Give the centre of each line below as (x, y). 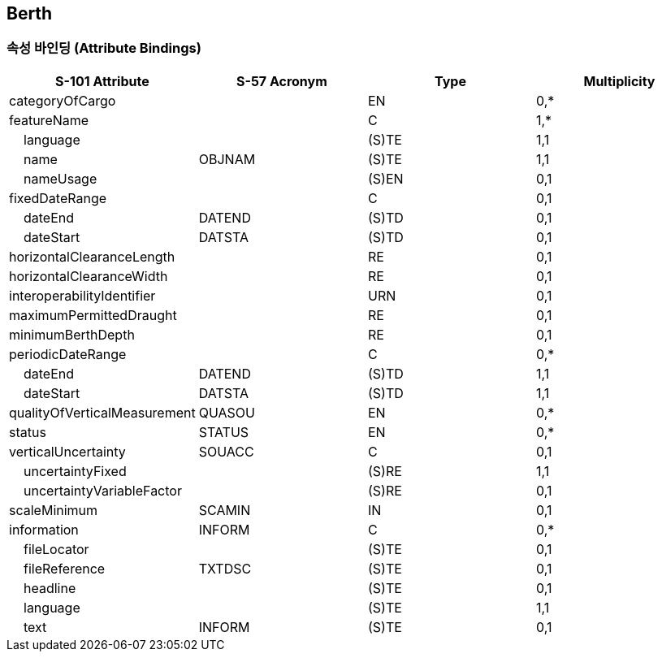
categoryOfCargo (63, 100)
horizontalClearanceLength (92, 256)
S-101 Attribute (102, 81)
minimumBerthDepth (72, 334)
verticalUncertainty (67, 451)
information (44, 529)
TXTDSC (225, 568)
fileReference (65, 568)
